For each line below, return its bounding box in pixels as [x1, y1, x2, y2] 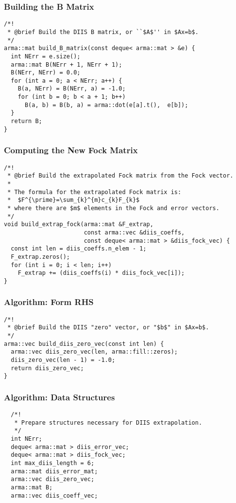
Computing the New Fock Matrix [4, 144, 138, 156]
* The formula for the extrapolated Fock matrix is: [7, 188, 182, 196]
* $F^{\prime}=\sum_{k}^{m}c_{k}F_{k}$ [7, 197, 140, 204]
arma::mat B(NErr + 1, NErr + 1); [11, 61, 122, 68]
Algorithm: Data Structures [4, 391, 115, 403]
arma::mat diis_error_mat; [11, 467, 98, 475]
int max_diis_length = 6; [11, 460, 95, 467]
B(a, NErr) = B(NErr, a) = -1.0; [17, 85, 126, 92]
